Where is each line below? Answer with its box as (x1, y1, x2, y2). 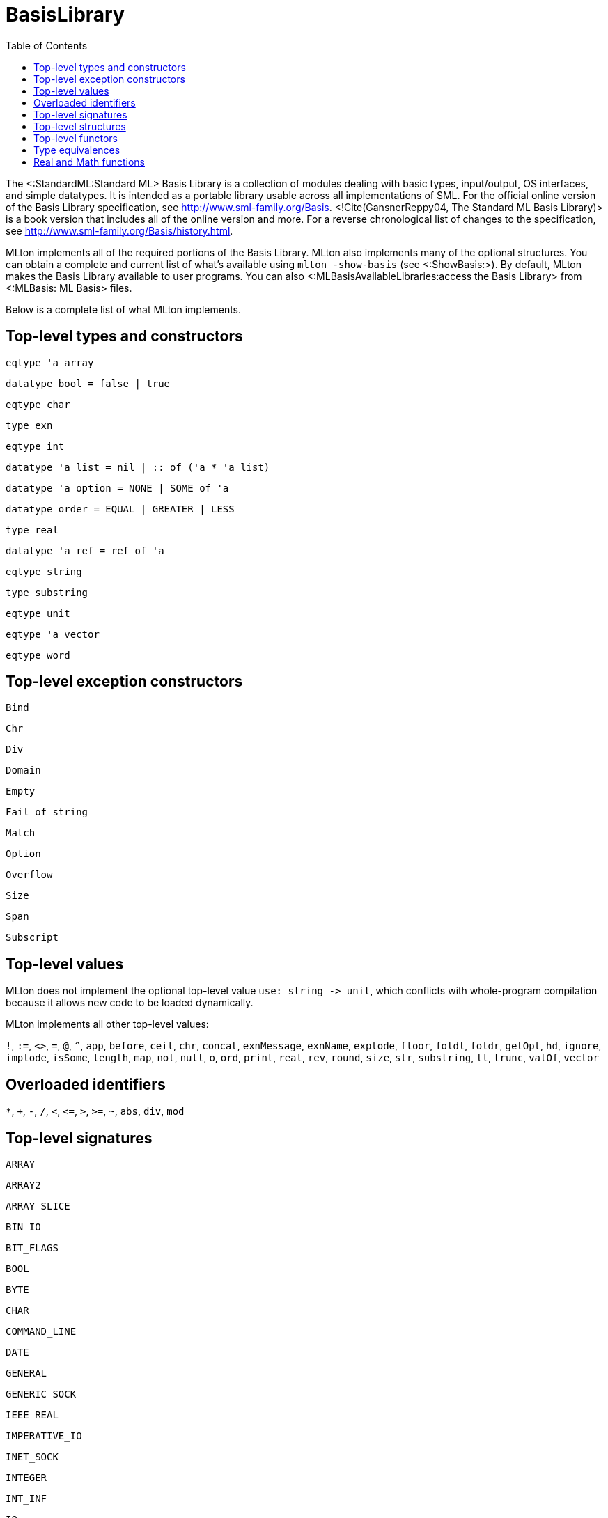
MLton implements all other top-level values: (6, 1018, 209, 1031)
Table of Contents (6, 39, 88, 52)
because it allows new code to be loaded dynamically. (6, 996, 254, 1009)
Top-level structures (33, 120, 126, 132)
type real (6, 524, 59, 535)
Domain (6, 765, 41, 776)
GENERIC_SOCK (6, 1388, 77, 1400)
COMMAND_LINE (6, 1325, 77, 1337)
